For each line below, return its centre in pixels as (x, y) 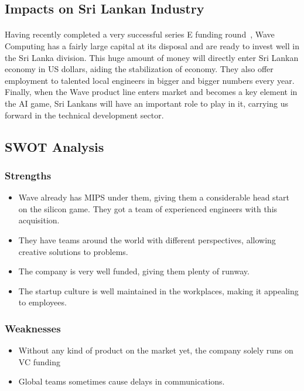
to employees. (42, 302)
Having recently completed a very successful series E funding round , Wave (140, 34)
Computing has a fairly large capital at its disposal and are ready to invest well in (152, 45)
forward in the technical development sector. (84, 115)
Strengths (28, 175)
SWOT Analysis (54, 146)
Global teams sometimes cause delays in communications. (122, 381)
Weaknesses (33, 328)
